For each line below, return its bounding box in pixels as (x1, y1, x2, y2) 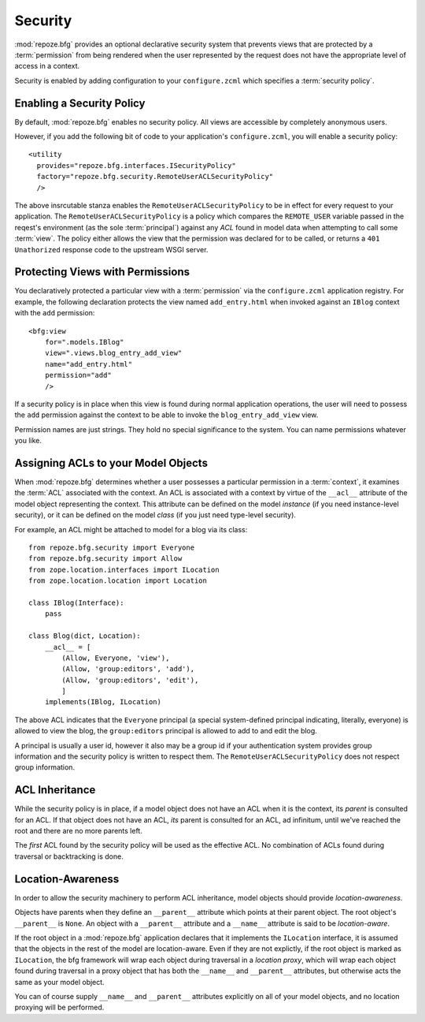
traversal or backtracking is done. (14, 852, 124, 861)
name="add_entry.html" (44, 360, 133, 368)
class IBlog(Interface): (28, 598, 124, 607)
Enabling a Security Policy (14, 96, 146, 110)
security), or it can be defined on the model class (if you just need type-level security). (14, 510, 297, 520)
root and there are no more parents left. (14, 826, 143, 836)
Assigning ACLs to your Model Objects (14, 456, 209, 469)
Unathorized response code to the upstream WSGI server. (14, 244, 209, 254)
